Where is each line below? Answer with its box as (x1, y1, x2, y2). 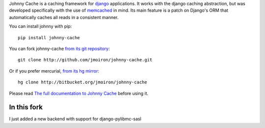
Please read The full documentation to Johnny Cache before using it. (9, 90, 149, 96)
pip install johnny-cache (18, 35, 80, 40)
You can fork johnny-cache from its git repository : (9, 46, 110, 51)
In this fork (9, 103, 43, 111)
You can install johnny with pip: (9, 24, 72, 29)
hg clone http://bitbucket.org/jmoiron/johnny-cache (18, 79, 147, 85)
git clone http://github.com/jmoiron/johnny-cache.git (18, 57, 153, 63)
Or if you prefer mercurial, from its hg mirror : (9, 68, 99, 74)
